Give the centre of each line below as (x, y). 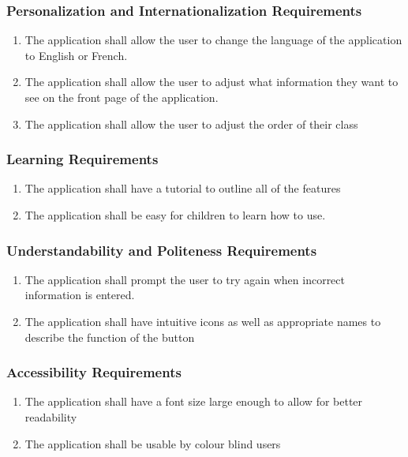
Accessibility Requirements (94, 372)
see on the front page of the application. (122, 97)
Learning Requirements (82, 159)
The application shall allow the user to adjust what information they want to (211, 82)
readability (51, 417)
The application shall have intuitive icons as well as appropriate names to (203, 321)
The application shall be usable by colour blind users (153, 443)
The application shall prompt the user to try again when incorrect (185, 279)
